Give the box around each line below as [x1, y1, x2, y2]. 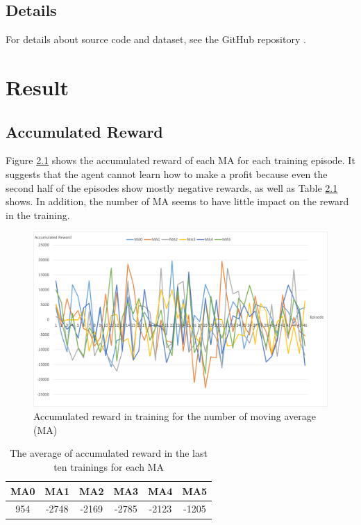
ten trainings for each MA [53, 460, 164, 474]
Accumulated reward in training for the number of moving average [33, 409, 317, 423]
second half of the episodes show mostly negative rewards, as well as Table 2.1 [6, 180, 338, 195]
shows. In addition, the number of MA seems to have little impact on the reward [6, 194, 349, 209]
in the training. [6, 207, 70, 222]
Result [6, 72, 69, 101]
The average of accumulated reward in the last [10, 446, 208, 460]
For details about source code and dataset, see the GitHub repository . [6, 32, 306, 47]
